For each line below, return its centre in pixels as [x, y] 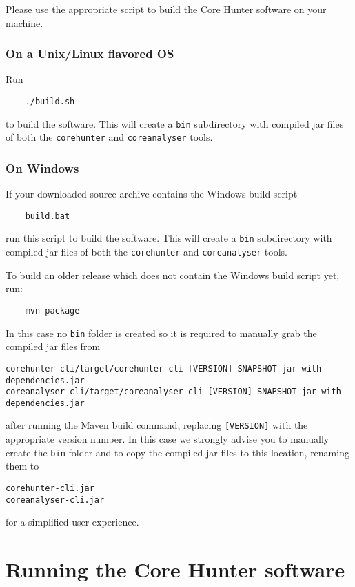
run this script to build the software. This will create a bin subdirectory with [169, 238]
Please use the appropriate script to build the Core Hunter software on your [166, 9]
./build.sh [50, 102]
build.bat [48, 216]
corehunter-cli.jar [50, 488]
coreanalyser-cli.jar [55, 500]
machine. [24, 22]
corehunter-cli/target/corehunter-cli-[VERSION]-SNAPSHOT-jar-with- [166, 368]
